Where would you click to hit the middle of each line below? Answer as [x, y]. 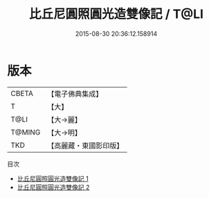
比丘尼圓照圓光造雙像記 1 [53, 178]
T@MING [26, 132]
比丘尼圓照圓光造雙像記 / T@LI [116, 14]
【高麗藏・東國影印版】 [85, 146]
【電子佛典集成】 [75, 94]
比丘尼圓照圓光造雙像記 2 [53, 187]
